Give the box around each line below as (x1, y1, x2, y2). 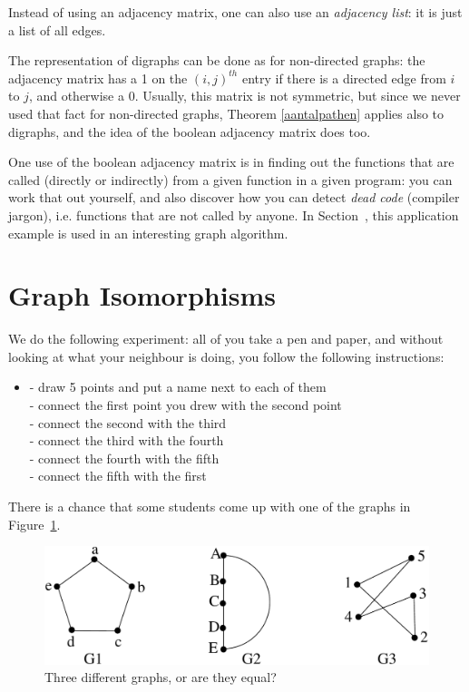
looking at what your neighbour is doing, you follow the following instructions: (8, 346, 445, 365)
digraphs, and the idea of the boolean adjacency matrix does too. (8, 122, 371, 141)
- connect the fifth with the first (29, 466, 207, 485)
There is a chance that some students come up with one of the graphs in (8, 497, 411, 515)
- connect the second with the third (29, 413, 227, 432)
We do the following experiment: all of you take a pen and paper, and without (8, 329, 444, 348)
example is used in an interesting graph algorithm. (8, 223, 288, 242)
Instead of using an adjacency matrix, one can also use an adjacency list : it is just (8, 3, 463, 21)
